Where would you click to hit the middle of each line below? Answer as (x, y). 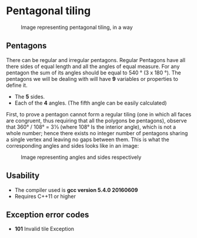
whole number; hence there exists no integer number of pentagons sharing (97, 133)
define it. (17, 85)
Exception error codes (48, 215)
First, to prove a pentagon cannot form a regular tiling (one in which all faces (99, 114)
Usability (23, 176)
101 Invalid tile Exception (44, 229)
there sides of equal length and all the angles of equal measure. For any (93, 66)
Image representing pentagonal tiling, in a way (77, 27)
